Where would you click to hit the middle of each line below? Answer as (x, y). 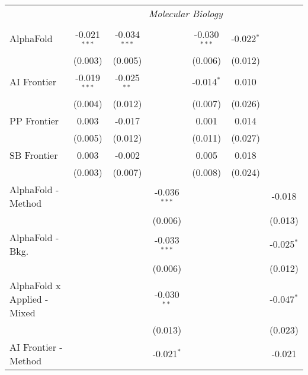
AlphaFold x (35, 285)
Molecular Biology (185, 13)
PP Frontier (34, 120)
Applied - (29, 299)
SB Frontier (34, 155)
